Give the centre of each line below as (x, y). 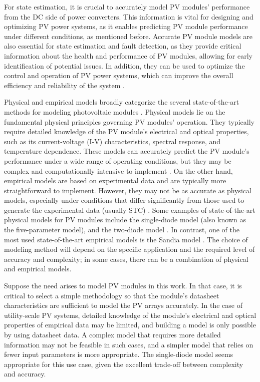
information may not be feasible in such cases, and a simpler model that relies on (129, 344)
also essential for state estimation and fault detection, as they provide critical (123, 46)
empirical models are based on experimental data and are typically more (115, 180)
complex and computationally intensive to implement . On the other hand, (118, 170)
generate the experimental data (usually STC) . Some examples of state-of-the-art (130, 210)
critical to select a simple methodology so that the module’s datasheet (112, 295)
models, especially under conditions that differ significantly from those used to (124, 200)
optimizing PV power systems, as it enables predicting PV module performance (126, 26)
